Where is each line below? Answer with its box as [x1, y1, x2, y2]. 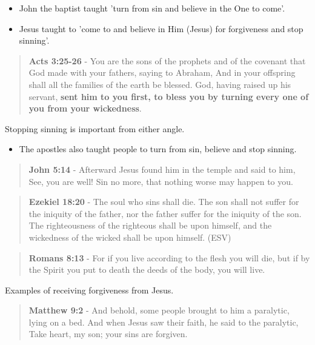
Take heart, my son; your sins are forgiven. [28, 327, 188, 340]
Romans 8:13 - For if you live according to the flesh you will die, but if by [28, 251, 310, 264]
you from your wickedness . [28, 102, 142, 115]
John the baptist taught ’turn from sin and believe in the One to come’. [19, 2, 285, 14]
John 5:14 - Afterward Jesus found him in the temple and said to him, [28, 162, 296, 175]
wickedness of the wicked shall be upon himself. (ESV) [28, 230, 231, 243]
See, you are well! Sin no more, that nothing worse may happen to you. [28, 175, 293, 187]
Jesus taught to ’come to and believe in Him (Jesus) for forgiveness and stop [19, 22, 303, 35]
